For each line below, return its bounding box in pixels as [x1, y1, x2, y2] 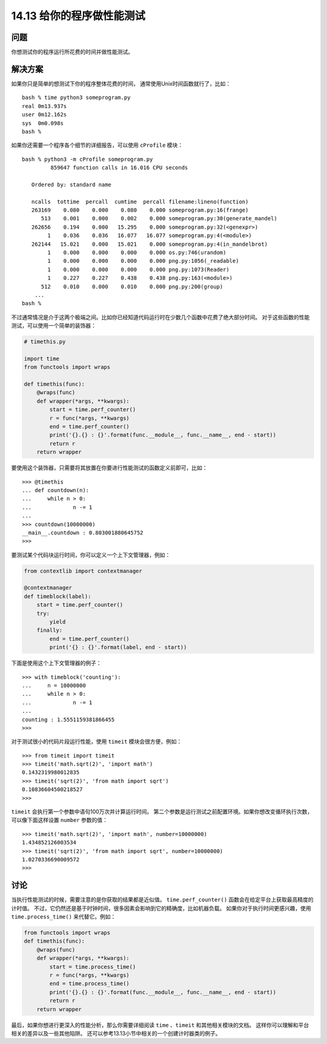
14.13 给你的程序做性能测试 [11, 9, 145, 22]
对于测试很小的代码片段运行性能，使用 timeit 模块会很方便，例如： [11, 738, 182, 746]
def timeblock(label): [24, 593, 91, 600]
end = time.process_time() [49, 980, 130, 987]
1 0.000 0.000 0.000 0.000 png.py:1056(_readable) [47, 258, 239, 264]
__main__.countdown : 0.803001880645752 [22, 529, 144, 536]
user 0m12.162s [22, 111, 67, 118]
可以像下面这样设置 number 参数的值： [11, 817, 108, 824]
